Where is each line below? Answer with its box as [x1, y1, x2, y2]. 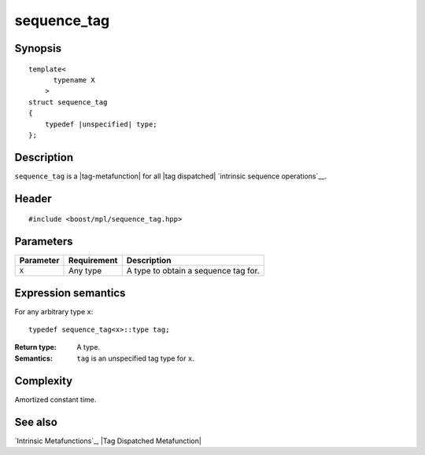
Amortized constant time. [14, 394, 97, 404]
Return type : [14, 343, 57, 352]
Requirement [68, 255, 118, 266]
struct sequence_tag [28, 97, 108, 106]
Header [14, 192, 52, 205]
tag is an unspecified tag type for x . [76, 354, 194, 363]
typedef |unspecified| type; [44, 119, 157, 129]
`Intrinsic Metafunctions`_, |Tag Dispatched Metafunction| [14, 436, 202, 446]
